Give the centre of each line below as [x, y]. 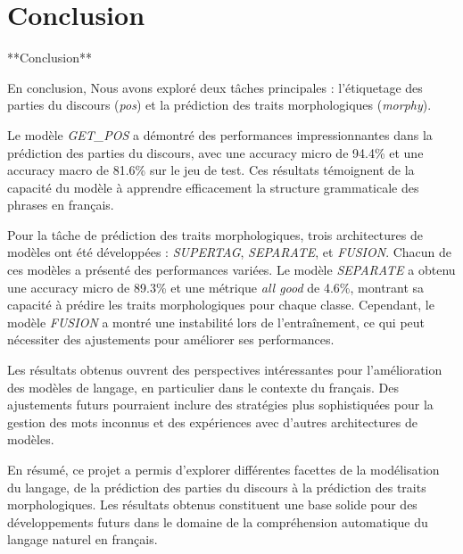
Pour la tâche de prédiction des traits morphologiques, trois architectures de [215, 234]
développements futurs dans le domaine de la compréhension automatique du [218, 521]
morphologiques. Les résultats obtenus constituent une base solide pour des [212, 504]
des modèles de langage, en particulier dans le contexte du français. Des [203, 387]
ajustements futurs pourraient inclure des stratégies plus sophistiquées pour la [220, 405]
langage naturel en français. [83, 539]
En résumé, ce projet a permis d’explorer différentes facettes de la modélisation [223, 469]
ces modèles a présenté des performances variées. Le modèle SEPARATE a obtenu [231, 270]
